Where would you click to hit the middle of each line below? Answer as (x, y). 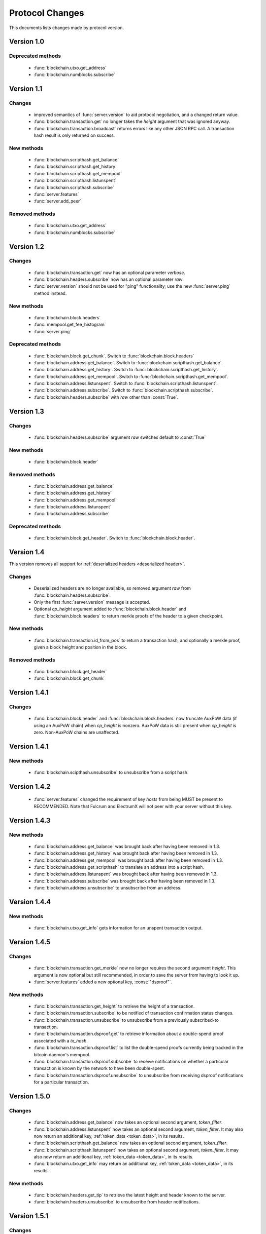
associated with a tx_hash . (61, 1041)
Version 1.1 (26, 89)
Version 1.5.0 (30, 1096)
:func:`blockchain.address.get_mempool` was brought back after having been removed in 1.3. (129, 860)
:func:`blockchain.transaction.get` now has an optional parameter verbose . (110, 272)
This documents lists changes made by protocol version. (66, 28)
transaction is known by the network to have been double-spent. (99, 1068)
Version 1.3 (27, 411)
